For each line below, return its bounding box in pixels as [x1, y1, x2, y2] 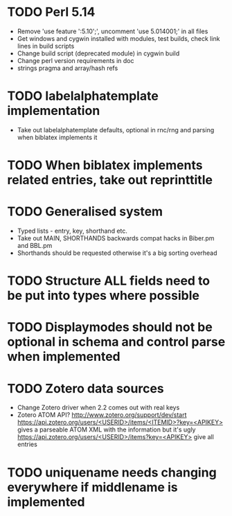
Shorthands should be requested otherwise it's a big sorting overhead [17, 249, 217, 257]
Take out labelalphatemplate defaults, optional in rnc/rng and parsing [17, 125, 215, 134]
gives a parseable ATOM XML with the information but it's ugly [17, 425, 196, 434]
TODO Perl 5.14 [7, 4, 96, 20]
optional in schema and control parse [7, 334, 226, 350]
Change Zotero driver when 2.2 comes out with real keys [17, 403, 180, 412]
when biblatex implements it [17, 133, 98, 141]
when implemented [7, 349, 121, 364]
